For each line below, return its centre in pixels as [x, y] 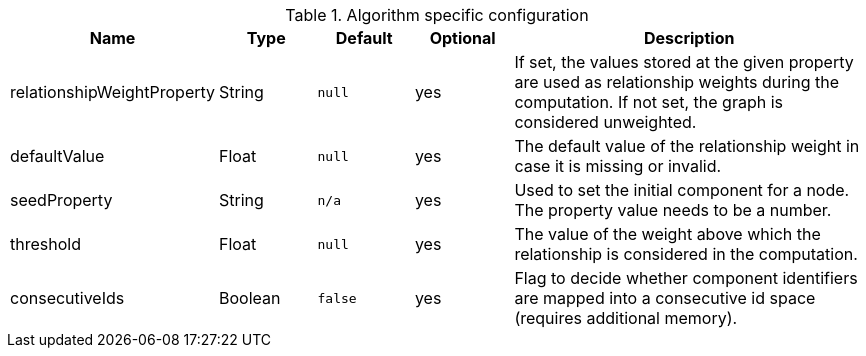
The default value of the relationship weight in [687, 146]
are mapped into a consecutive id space [665, 298]
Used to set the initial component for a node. [682, 190]
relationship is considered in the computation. [686, 254]
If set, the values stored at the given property [684, 62]
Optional [462, 38]
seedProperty [61, 200]
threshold [45, 244]
